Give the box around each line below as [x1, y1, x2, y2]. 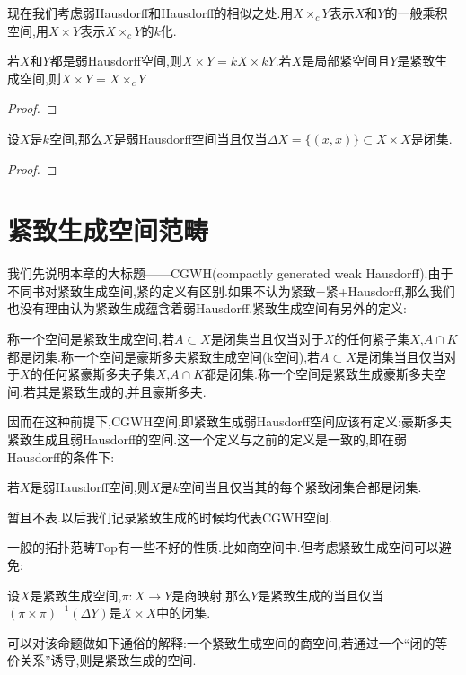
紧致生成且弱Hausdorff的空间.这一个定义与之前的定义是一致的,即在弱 [7, 430, 408, 449]
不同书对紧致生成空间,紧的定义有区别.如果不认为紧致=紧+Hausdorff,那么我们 [7, 281, 455, 300]
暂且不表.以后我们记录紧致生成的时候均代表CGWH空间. [7, 507, 332, 526]
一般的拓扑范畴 [7, 538, 95, 557]
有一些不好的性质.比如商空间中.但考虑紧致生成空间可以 [117, 538, 439, 557]
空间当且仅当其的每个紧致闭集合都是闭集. [179, 478, 422, 496]
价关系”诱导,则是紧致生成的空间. [7, 651, 197, 670]
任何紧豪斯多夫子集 [42, 364, 156, 383]
